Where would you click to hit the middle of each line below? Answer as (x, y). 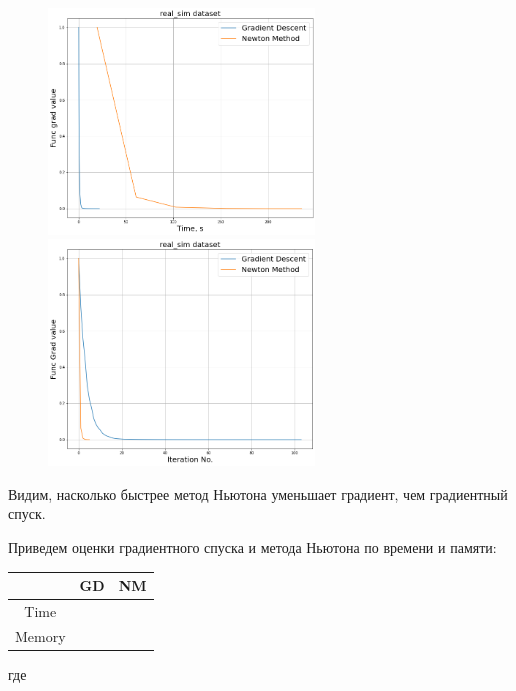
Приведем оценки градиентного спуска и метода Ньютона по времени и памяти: (252, 546)
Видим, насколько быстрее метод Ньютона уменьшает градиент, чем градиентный (258, 493)
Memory (40, 635)
